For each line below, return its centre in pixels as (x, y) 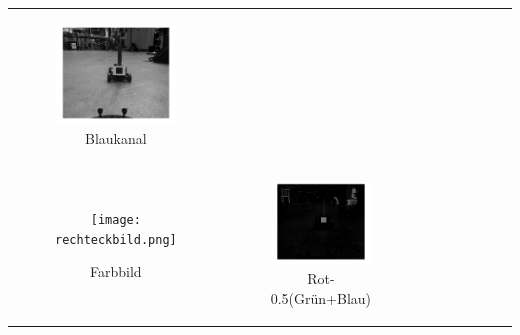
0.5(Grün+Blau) (321, 297)
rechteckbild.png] (116, 239)
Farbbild (116, 271)
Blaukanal (116, 138)
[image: (115, 219)
